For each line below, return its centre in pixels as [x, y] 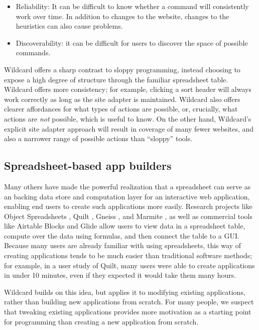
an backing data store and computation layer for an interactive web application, [127, 196]
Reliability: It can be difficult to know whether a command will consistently [132, 6]
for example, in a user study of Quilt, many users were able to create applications [129, 265]
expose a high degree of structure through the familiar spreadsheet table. [116, 79]
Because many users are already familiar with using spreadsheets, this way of [122, 245]
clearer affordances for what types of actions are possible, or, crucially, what [121, 109]
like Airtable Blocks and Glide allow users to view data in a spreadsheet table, [125, 226]
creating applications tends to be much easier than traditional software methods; [128, 255]
